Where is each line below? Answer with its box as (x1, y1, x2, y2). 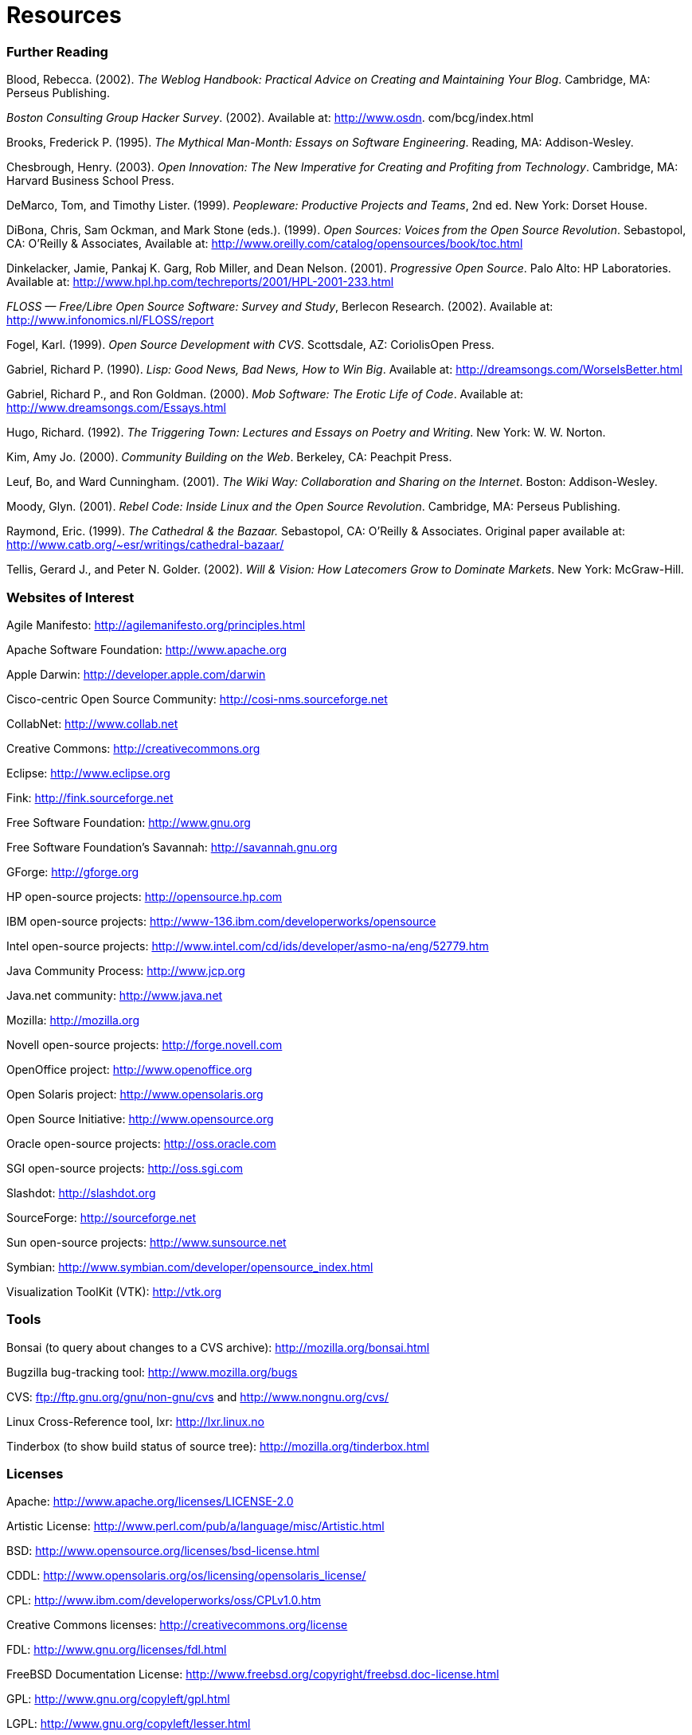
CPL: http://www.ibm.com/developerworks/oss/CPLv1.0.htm (6, 1593, 322, 1608)
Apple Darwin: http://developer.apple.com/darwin (6, 667, 266, 681)
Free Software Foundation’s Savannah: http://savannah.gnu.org (6, 840, 338, 854)
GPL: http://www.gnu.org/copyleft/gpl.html (6, 1692, 230, 1706)
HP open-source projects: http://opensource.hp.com (6, 889, 283, 903)
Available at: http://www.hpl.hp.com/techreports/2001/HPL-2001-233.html (6, 275, 394, 289)
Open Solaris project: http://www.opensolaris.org (6, 1087, 264, 1101)
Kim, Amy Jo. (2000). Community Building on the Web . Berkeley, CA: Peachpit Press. (6, 450, 452, 464)
